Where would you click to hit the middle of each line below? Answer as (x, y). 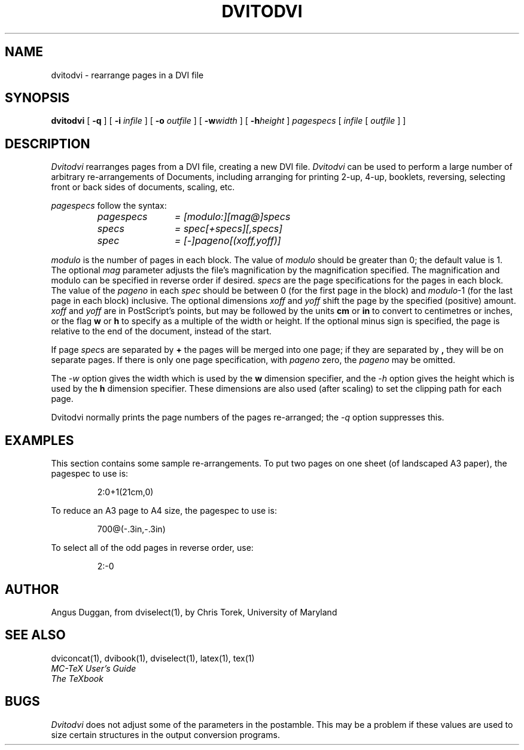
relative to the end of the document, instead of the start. (161, 331)
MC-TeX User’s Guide (94, 668)
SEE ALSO (35, 635)
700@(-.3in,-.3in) (131, 529)
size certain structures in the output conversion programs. (165, 734)
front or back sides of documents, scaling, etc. (143, 187)
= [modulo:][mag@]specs (232, 217)
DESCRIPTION (48, 144)
